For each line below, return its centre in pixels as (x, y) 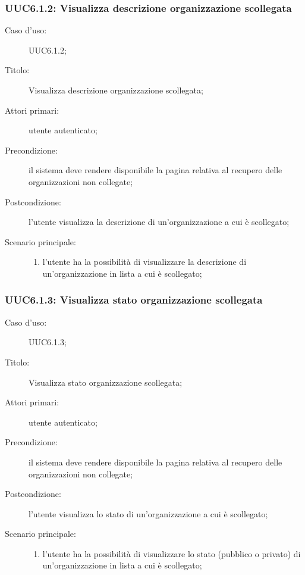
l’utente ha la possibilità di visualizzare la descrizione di (144, 262)
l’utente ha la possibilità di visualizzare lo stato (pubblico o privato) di (172, 553)
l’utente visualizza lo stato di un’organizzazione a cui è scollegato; (148, 513)
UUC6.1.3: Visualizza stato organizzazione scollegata (134, 300)
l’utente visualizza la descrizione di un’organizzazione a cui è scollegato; (159, 222)
